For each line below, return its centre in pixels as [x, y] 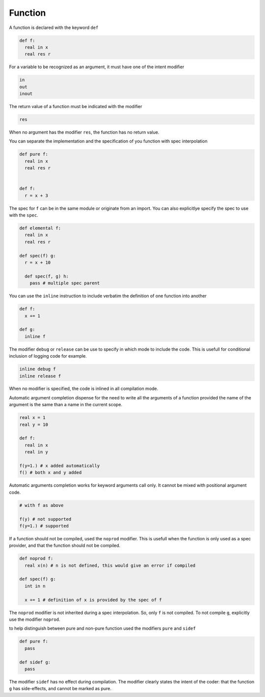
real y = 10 [34, 424]
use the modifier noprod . [35, 619]
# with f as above [41, 505]
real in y [37, 452]
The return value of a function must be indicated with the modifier [76, 107]
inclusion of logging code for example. [48, 356]
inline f [35, 336]
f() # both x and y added [51, 473]
